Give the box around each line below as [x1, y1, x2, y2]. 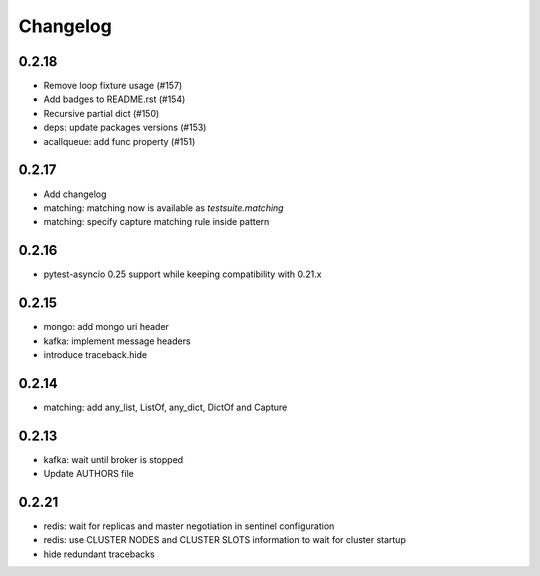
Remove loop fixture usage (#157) [43, 80, 183, 92]
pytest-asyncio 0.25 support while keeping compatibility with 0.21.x [43, 268, 322, 280]
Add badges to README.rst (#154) [43, 93, 186, 105]
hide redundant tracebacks [43, 548, 155, 560]
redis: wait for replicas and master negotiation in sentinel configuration [43, 520, 335, 532]
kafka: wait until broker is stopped [43, 453, 184, 465]
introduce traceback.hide [43, 348, 148, 360]
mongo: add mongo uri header [43, 321, 170, 333]
